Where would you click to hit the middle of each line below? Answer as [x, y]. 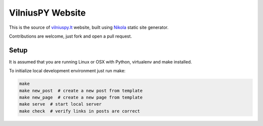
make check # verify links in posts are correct [80, 111]
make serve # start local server [60, 104]
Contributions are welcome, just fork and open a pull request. [71, 36]
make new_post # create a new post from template [81, 91]
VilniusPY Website [47, 13]
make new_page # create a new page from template [81, 97]
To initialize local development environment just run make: [67, 71]
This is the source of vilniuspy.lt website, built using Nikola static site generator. [89, 27]
